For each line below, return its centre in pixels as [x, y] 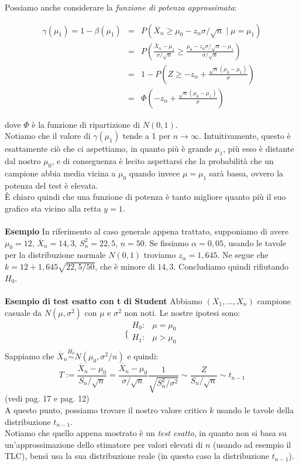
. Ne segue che [243, 255]
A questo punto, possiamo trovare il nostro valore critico [106, 409]
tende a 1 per [147, 136]
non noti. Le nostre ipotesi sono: [182, 312]
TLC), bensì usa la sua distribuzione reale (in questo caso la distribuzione [137, 456]
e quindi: [143, 356]
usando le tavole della [255, 409]
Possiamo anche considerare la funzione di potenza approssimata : [121, 7]
